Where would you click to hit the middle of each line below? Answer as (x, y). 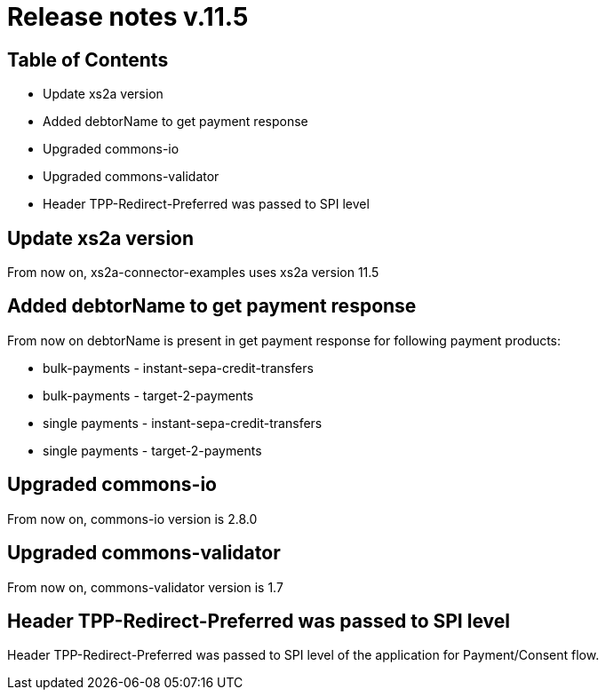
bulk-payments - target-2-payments (148, 395)
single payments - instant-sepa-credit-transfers (183, 423)
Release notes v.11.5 (128, 17)
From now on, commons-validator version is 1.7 (145, 587)
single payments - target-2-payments (152, 450)
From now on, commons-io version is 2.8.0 (132, 519)
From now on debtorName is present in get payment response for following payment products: (284, 340)
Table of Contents (88, 59)
